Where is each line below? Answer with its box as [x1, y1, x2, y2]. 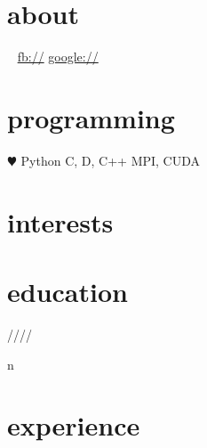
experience [7, 407, 140, 444]
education [7, 273, 128, 309]
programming [7, 99, 175, 135]
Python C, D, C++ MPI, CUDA [20, 151, 201, 169]
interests [7, 203, 114, 240]
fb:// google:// [17, 47, 99, 66]
